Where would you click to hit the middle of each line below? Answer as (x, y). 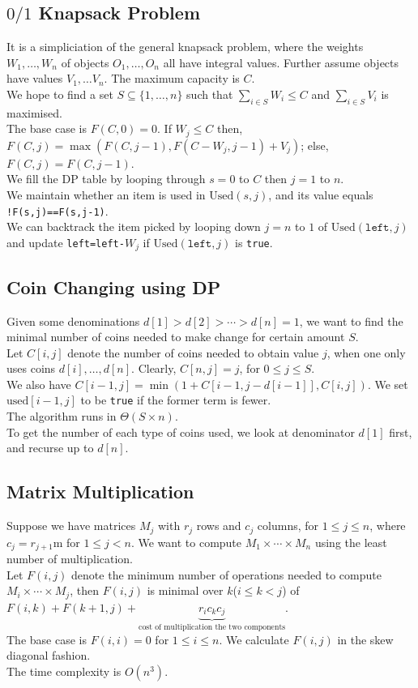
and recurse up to (50, 448)
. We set (388, 384)
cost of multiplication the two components (212, 628)
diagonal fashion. (49, 655)
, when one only (366, 352)
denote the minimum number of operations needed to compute (226, 574)
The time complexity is (64, 671)
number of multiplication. (70, 559)
